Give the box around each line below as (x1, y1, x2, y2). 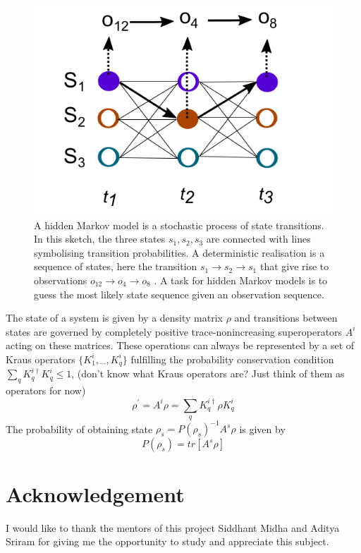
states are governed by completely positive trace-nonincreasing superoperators (6, 324, 343, 339)
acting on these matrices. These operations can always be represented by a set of (6, 338, 355, 353)
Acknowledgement (6, 479, 185, 508)
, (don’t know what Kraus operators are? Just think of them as (71, 366, 345, 381)
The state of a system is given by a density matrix (6, 310, 223, 325)
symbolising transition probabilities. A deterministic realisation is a (34, 245, 325, 260)
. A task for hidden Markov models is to (154, 272, 328, 287)
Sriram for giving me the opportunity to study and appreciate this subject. (6, 534, 329, 549)
